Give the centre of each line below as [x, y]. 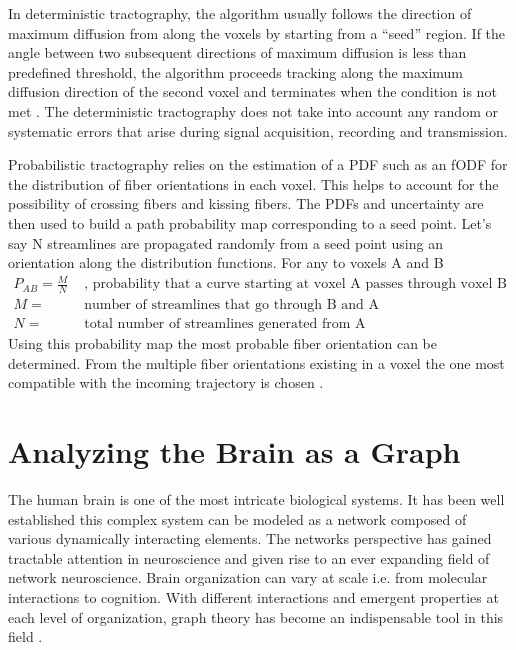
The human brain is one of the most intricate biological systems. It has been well [256, 499]
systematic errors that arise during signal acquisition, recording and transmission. [258, 130]
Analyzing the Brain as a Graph [234, 451]
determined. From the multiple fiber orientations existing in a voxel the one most [256, 362]
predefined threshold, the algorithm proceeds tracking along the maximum [235, 71]
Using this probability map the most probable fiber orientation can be [222, 343]
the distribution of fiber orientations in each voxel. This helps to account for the [253, 183]
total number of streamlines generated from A [225, 324]
